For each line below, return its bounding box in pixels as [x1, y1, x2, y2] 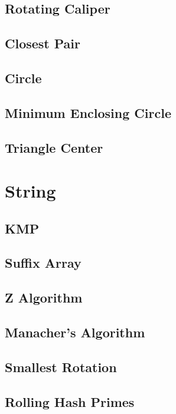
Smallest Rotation [5, 357, 117, 376]
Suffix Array [5, 254, 82, 272]
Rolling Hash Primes [5, 392, 135, 410]
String [5, 179, 56, 203]
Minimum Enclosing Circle [5, 103, 171, 121]
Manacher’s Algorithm [5, 323, 145, 341]
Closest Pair [5, 34, 81, 52]
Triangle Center [5, 138, 103, 156]
